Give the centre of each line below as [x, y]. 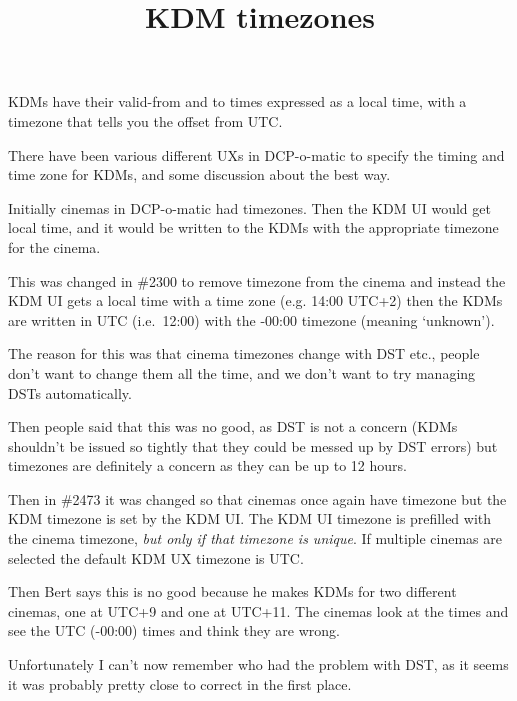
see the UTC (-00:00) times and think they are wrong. [174, 630]
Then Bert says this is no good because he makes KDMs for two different [232, 591]
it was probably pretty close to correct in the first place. [180, 683]
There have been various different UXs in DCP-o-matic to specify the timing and [256, 154]
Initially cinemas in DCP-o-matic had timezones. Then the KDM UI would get [249, 207]
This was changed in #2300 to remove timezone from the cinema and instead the [257, 280]
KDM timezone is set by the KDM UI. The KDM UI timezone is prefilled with [250, 518]
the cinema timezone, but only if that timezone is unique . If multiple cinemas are [255, 538]
